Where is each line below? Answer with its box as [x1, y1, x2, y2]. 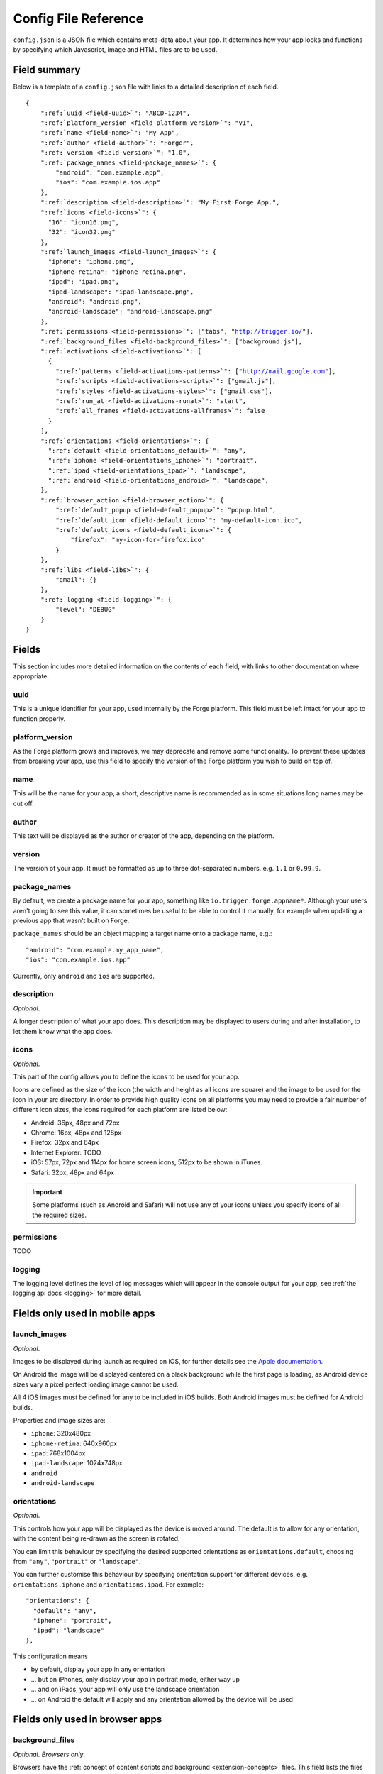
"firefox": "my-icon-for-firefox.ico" [70, 536, 206, 544]
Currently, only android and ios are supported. [13, 971, 155, 980]
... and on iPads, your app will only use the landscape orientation [30, 1685, 220, 1694]
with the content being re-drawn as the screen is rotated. [13, 1534, 180, 1543]
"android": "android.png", [48, 298, 142, 306]
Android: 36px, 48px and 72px [30, 1118, 120, 1127]
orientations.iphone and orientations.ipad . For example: [13, 1580, 204, 1589]
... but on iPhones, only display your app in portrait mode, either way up [30, 1675, 240, 1683]
